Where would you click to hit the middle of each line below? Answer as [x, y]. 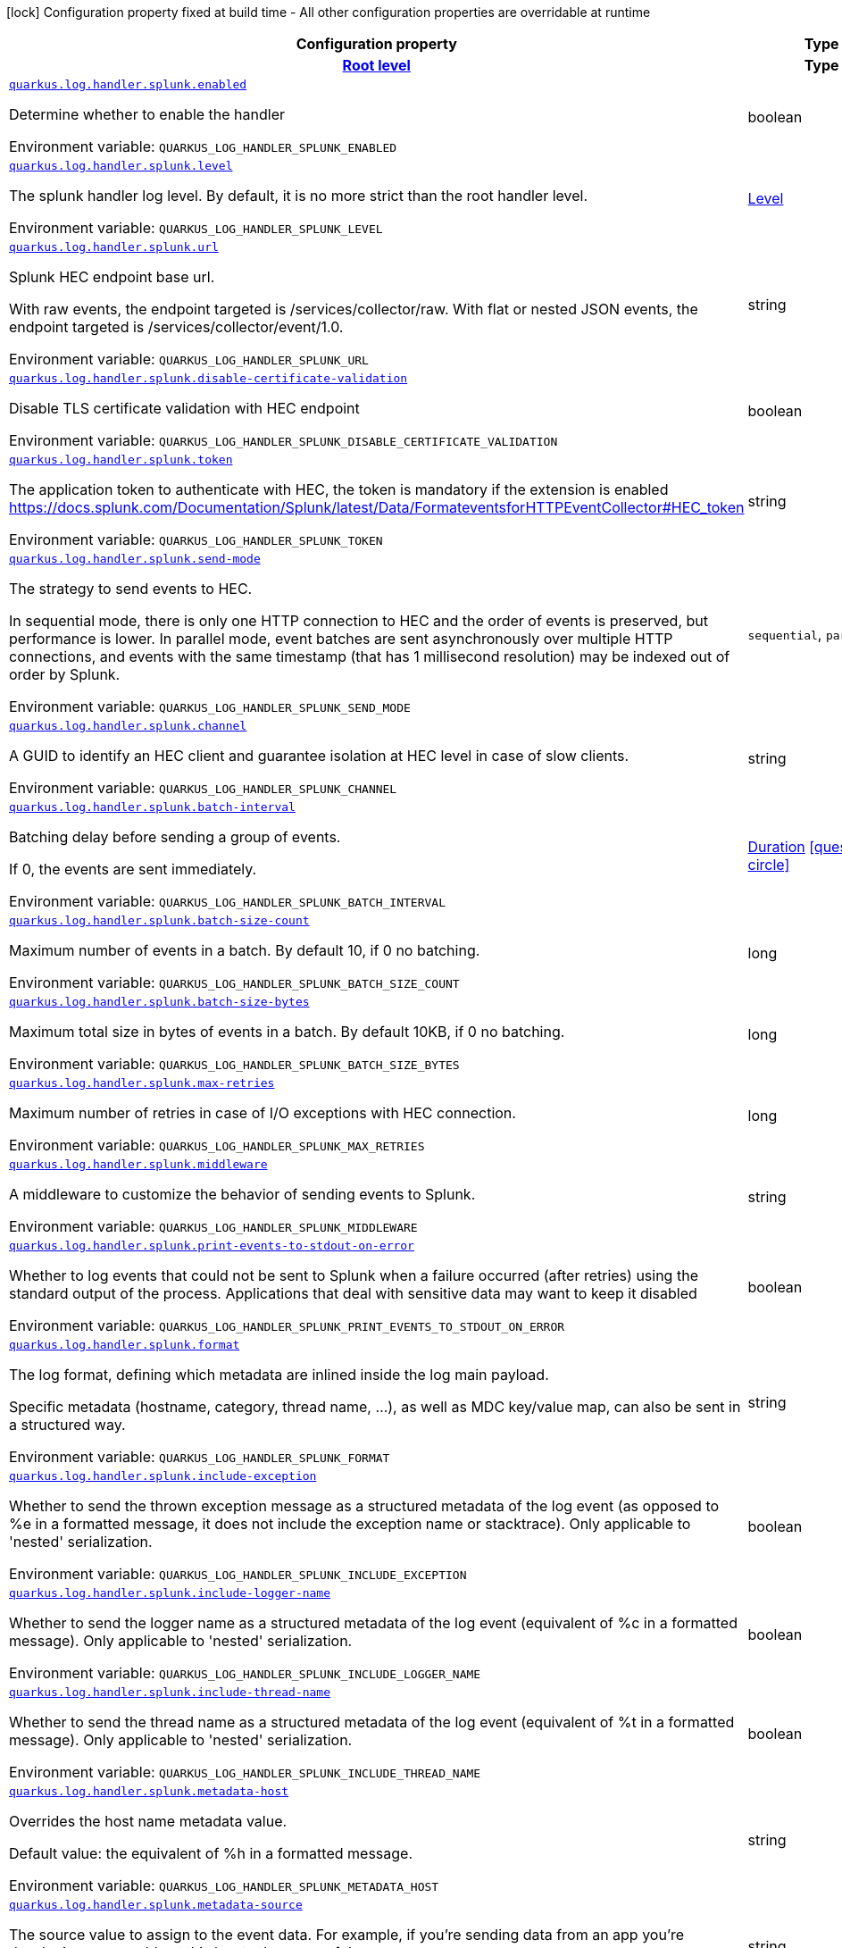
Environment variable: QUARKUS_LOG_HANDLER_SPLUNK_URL [189, 359]
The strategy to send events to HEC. [131, 589]
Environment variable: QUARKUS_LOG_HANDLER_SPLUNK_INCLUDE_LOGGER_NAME [245, 1673]
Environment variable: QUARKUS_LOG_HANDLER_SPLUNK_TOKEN [196, 539]
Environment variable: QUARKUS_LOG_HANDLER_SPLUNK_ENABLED [203, 146]
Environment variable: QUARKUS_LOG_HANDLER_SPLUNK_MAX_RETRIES [217, 1145]
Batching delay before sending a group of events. [175, 837]
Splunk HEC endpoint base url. [112, 277]
